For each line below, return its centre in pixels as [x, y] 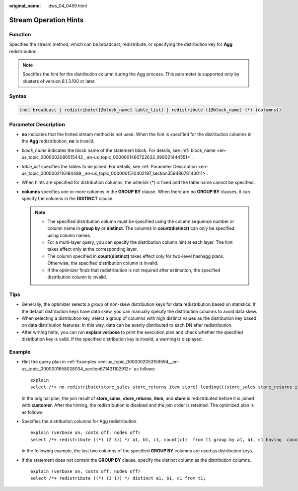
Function [20, 34]
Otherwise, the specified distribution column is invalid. [103, 263]
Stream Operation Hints [46, 20]
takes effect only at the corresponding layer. [93, 249]
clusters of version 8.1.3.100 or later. [59, 81]
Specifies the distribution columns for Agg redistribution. [79, 421]
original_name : [25, 6]
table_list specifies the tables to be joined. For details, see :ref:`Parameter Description [109, 166]
